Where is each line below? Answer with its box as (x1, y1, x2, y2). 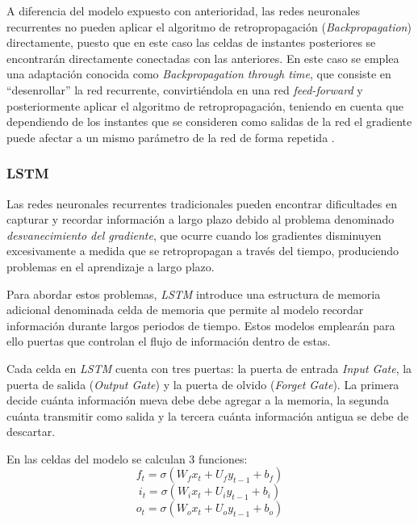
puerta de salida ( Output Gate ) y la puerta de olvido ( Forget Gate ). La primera (6, 375, 399, 392)
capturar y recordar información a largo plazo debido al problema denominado (6, 211, 395, 228)
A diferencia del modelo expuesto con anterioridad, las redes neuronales (6, 2, 361, 19)
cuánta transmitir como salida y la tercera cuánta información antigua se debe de (6, 407, 409, 424)
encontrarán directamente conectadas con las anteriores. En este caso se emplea (6, 49, 399, 66)
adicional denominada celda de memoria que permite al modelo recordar (6, 301, 364, 318)
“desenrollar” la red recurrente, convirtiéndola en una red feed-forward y (6, 81, 363, 98)
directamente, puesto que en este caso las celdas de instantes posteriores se (6, 34, 376, 51)
